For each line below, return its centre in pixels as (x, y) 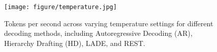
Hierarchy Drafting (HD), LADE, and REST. (75, 43)
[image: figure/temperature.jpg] (60, 7)
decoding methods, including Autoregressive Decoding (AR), (98, 33)
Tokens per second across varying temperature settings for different (109, 23)
